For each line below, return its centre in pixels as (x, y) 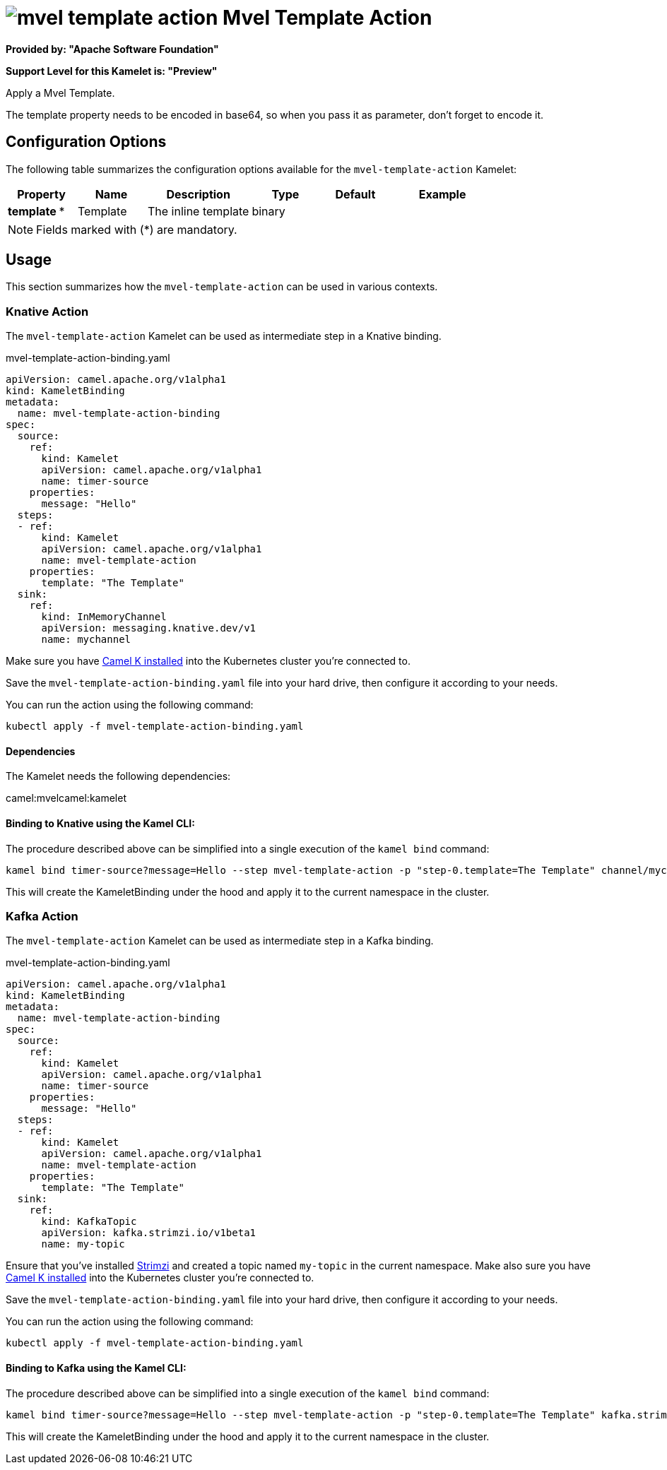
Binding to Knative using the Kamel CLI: (100, 824)
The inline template (198, 211)
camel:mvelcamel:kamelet (66, 798)
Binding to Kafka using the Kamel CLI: (96, 1368)
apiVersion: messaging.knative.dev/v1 (149, 628)
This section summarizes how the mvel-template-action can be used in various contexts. (222, 287)
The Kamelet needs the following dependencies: (118, 776)
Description (198, 194)
